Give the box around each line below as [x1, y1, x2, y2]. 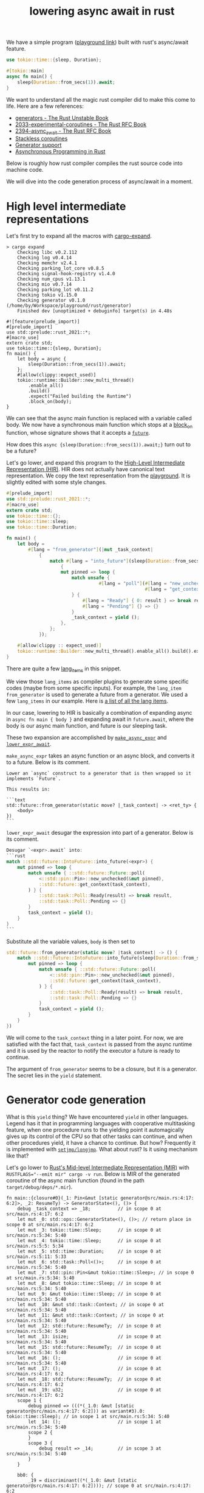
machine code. [6, 166, 44, 174]
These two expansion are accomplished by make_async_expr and [6, 734, 167, 741]
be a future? [6, 448, 37, 455]
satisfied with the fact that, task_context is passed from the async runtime [6, 1040, 192, 1048]
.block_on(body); [28, 399, 72, 405]
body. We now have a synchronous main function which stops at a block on [6, 421, 193, 430]
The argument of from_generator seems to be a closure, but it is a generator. [6, 1065, 197, 1072]
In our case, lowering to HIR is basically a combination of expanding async [6, 709, 192, 717]
